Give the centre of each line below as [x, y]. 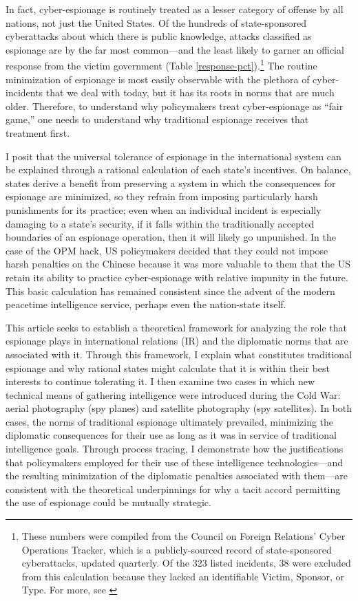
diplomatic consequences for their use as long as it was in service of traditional [171, 435]
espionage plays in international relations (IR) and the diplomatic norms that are [177, 341]
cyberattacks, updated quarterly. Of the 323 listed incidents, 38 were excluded [186, 563]
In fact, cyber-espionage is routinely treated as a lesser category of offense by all [175, 9]
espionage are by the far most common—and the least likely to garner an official [175, 49]
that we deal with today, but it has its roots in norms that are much [190, 92]
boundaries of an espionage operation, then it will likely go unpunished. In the [171, 237]
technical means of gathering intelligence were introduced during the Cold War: [173, 394]
